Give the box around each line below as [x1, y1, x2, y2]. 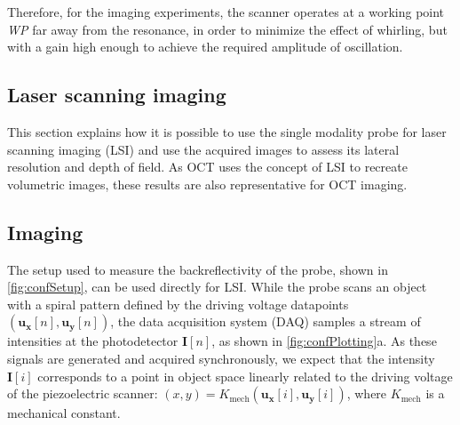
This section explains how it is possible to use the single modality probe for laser [7, 122, 447, 140]
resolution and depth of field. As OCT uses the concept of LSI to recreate [7, 157, 408, 176]
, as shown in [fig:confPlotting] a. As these [211, 332, 437, 350]
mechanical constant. [7, 404, 121, 422]
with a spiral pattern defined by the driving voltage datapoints [7, 294, 349, 313]
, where [346, 384, 387, 403]
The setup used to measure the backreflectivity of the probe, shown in [7, 260, 388, 278]
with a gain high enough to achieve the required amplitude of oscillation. [7, 37, 403, 56]
